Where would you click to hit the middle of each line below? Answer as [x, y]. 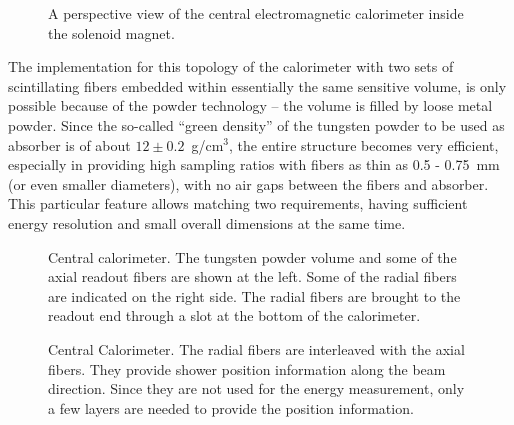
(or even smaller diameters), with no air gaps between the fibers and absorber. [248, 183]
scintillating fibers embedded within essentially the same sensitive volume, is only [257, 85]
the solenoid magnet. [111, 32]
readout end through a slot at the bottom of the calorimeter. [234, 315]
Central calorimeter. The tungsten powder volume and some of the [252, 256]
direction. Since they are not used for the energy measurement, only [256, 388]
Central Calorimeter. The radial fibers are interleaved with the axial [256, 348]
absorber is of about [69, 144]
